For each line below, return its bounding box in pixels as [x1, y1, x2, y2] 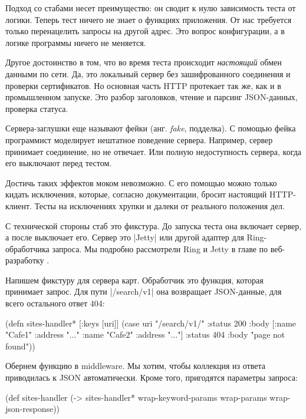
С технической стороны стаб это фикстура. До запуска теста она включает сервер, [5, 219, 302, 232]
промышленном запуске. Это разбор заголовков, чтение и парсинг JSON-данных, [5, 91, 298, 103]
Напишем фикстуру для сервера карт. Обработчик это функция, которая [5, 273, 264, 286]
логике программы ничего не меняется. [5, 36, 146, 48]
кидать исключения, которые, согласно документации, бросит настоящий [5, 188, 267, 200]
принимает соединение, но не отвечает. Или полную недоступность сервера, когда [5, 145, 302, 157]
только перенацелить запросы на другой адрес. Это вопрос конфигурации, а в [5, 25, 285, 37]
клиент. [5, 199, 32, 212]
